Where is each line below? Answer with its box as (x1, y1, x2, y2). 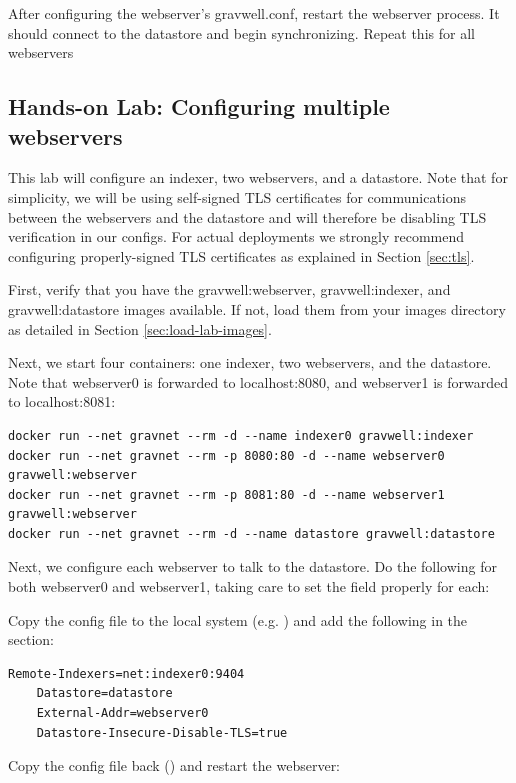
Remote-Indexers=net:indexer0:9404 (8, 666, 245, 681)
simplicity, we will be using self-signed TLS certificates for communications (8, 186, 467, 207)
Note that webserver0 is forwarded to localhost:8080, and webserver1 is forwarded (8, 371, 509, 392)
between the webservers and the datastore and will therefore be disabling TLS (8, 206, 487, 227)
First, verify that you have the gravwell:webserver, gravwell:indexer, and (8, 279, 451, 300)
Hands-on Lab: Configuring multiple (8, 91, 390, 122)
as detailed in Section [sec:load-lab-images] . (8, 318, 272, 339)
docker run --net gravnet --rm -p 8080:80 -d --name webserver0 (8, 448, 445, 463)
